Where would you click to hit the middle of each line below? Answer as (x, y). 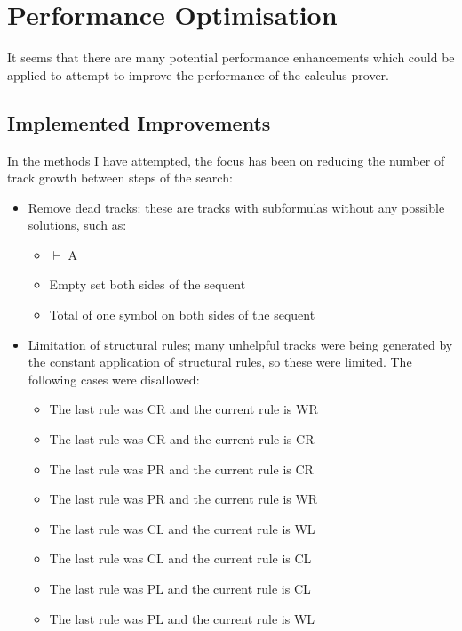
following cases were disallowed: (114, 379)
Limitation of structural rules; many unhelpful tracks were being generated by (240, 344)
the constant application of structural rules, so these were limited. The (220, 362)
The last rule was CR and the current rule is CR (182, 439)
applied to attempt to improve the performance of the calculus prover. (198, 74)
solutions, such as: (77, 225)
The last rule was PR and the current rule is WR (183, 499)
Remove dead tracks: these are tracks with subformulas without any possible (236, 207)
